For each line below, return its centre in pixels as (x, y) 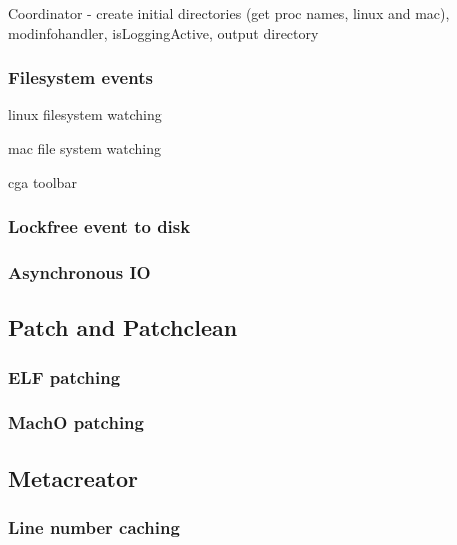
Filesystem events (80, 77)
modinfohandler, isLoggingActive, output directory (163, 32)
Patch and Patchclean (123, 327)
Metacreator (73, 477)
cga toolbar (42, 181)
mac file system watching (84, 148)
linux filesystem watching (85, 114)
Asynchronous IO (79, 271)
